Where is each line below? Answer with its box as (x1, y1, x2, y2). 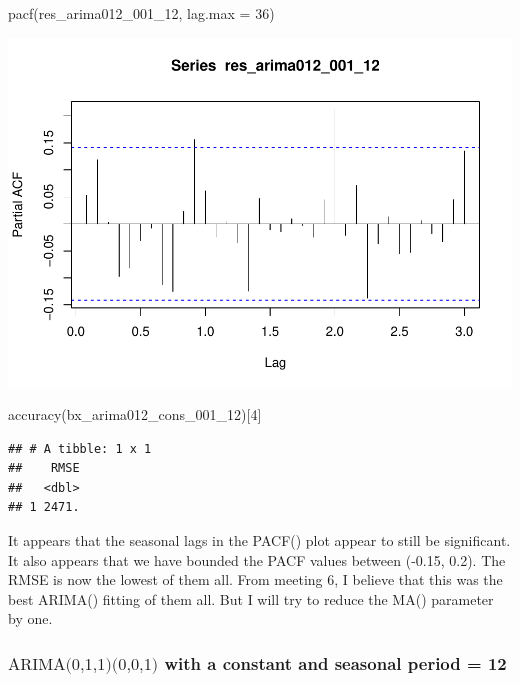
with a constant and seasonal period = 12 (164, 650, 507, 675)
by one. (8, 608, 53, 629)
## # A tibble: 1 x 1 (8, 441, 152, 456)
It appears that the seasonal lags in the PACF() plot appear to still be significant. (8, 530, 511, 551)
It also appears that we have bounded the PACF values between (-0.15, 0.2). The (8, 549, 506, 570)
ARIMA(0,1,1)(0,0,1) (8, 656, 159, 673)
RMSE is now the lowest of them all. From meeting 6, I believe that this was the (8, 569, 503, 590)
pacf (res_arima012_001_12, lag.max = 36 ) (8, 3, 275, 23)
